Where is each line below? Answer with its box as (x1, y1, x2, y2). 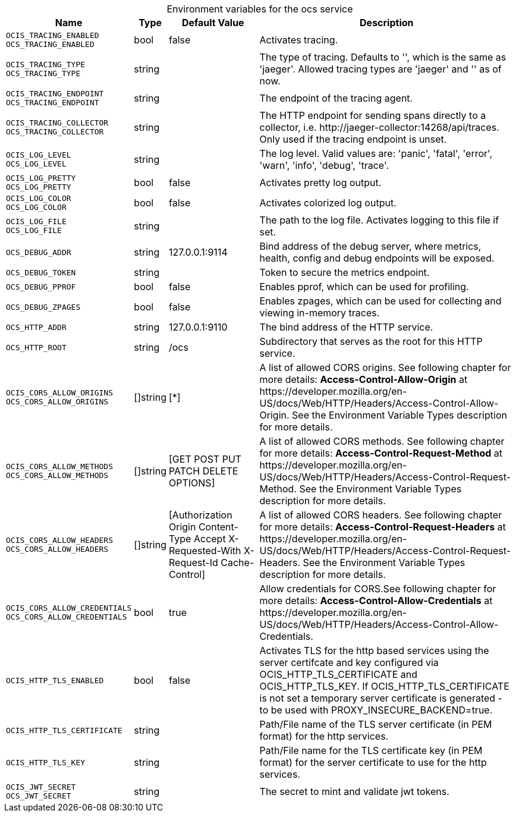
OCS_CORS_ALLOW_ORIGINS (6, 397, 109, 406)
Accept (193, 533, 226, 545)
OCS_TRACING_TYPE (6, 69, 81, 78)
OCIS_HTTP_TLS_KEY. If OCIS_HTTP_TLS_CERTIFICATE (259, 680, 509, 692)
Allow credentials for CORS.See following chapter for (259, 583, 496, 595)
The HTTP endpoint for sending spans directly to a (259, 109, 486, 121)
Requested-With (169, 545, 241, 557)
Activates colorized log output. (259, 197, 397, 209)
